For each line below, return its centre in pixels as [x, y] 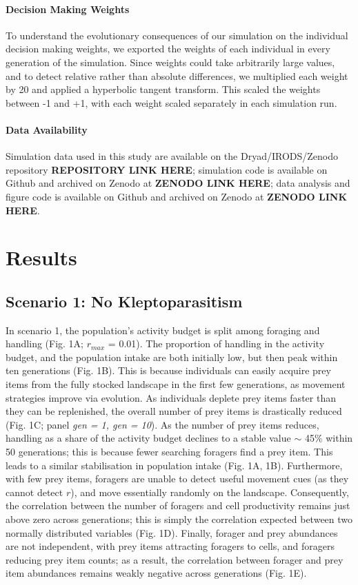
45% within [329, 438]
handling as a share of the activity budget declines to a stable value [148, 438]
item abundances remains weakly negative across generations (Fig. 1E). [156, 573]
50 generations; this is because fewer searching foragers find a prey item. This [169, 452]
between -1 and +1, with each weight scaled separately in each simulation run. [171, 102]
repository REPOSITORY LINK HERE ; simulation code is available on [167, 169]
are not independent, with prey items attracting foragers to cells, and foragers [170, 546]
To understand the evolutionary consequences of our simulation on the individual [177, 35]
